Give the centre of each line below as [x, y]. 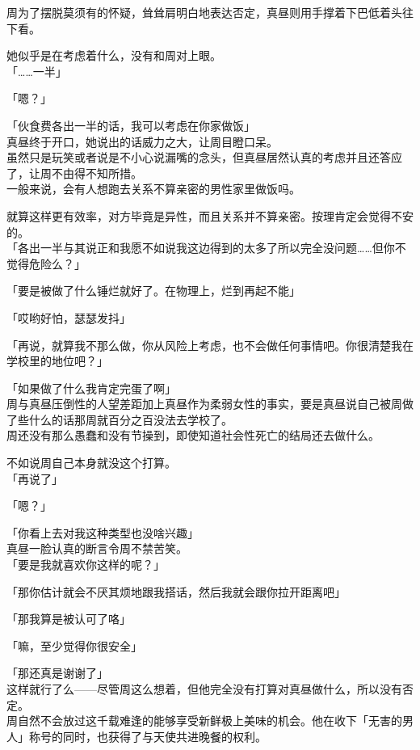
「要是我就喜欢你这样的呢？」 [86, 565]
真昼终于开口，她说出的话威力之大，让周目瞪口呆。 [142, 141]
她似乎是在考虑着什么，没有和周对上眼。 [114, 55]
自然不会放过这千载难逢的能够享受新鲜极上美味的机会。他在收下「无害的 [210, 721]
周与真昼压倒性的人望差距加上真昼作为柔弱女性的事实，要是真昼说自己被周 [204, 404]
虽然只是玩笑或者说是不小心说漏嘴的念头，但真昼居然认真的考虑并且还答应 [204, 157]
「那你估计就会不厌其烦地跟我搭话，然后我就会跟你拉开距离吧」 [176, 591]
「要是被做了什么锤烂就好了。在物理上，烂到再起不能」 [153, 291]
